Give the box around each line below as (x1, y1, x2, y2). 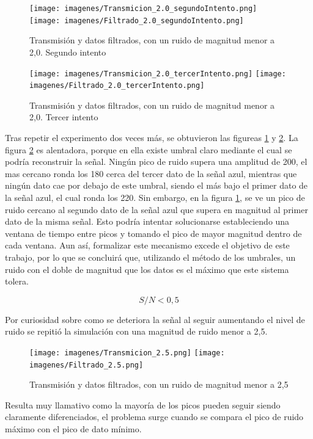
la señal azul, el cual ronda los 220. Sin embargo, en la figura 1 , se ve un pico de (5, 190, 305, 203)
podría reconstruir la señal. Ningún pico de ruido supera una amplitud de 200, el (5, 155, 307, 168)
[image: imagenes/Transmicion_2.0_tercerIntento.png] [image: (29, 69, 286, 78)
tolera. (5, 275, 29, 288)
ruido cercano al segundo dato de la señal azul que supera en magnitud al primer (5, 203, 308, 216)
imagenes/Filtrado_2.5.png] (29, 360, 144, 369)
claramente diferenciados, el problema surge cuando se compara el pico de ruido (5, 410, 304, 423)
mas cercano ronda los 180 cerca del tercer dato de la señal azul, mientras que (5, 167, 297, 180)
